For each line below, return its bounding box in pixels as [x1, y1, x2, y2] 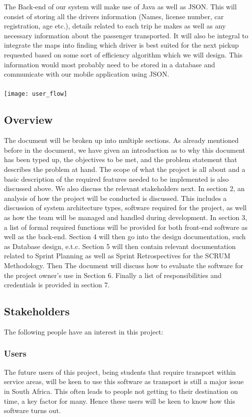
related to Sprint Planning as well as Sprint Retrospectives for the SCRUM [4, 250, 230, 261]
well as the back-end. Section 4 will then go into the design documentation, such [4, 231, 246, 242]
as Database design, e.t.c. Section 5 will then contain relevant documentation [4, 241, 236, 251]
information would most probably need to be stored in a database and [4, 59, 215, 69]
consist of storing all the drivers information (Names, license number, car [4, 11, 224, 21]
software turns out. [4, 405, 61, 416]
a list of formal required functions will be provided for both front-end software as [4, 222, 248, 232]
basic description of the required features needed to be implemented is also [4, 173, 229, 184]
